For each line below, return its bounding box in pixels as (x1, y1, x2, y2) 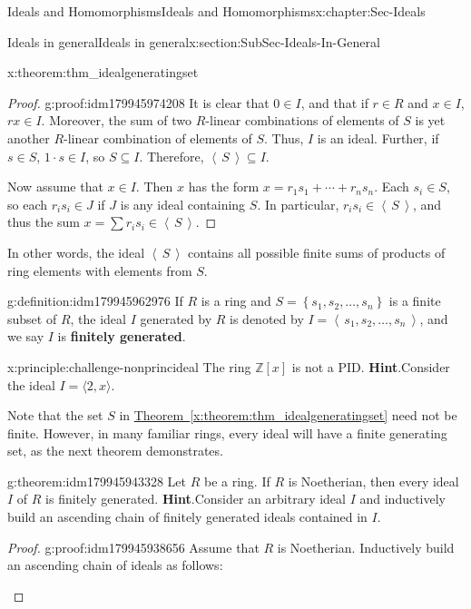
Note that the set (7, 406, 103, 425)
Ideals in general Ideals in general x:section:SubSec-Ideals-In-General (7, 32, 380, 51)
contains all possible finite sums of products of (188, 242, 446, 261)
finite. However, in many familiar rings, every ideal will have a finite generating (7, 423, 447, 442)
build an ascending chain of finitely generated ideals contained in (7, 507, 368, 526)
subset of (7, 309, 57, 328)
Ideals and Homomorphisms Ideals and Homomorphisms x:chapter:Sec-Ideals (7, 2, 426, 20)
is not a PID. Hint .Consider (291, 357, 450, 376)
